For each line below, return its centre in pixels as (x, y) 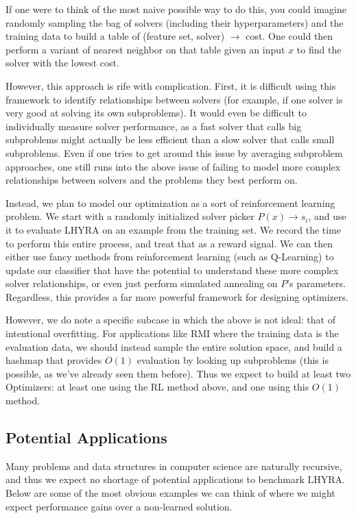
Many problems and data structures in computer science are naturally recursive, (174, 466)
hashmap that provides (54, 360)
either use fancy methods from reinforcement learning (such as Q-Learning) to (170, 257)
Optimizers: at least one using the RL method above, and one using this (157, 387)
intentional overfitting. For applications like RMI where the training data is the (172, 333)
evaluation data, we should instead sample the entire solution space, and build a (174, 346)
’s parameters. (316, 283)
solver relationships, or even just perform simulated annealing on (142, 283)
